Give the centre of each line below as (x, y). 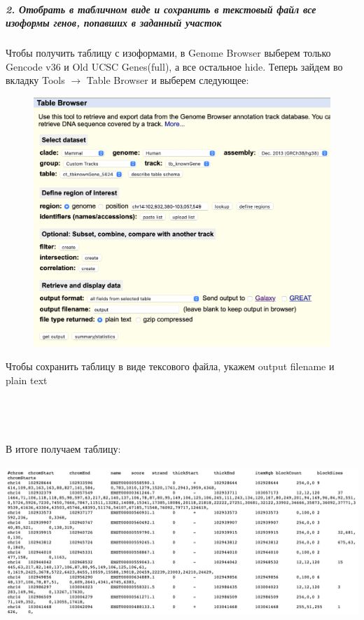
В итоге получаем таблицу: (63, 448)
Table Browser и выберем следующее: (168, 80)
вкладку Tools (35, 80)
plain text (27, 380)
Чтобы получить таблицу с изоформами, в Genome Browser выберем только (168, 53)
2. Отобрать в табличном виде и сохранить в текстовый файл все (161, 9)
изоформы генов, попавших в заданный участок (114, 23)
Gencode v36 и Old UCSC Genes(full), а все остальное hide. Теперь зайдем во (174, 66)
